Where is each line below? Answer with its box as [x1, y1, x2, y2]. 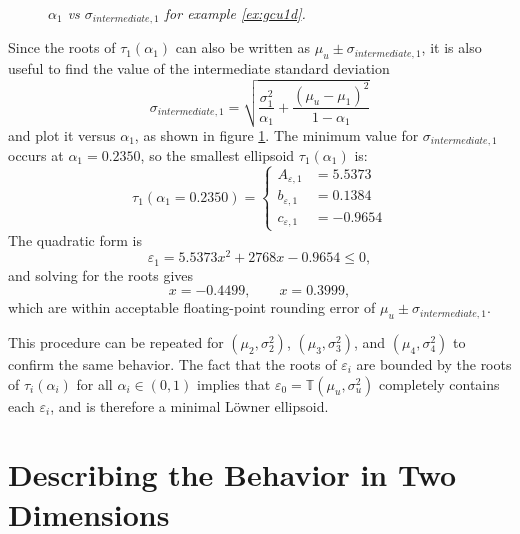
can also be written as [175, 37, 311, 58]
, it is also [421, 37, 482, 58]
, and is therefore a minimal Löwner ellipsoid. [50, 395, 329, 416]
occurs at [8, 144, 64, 165]
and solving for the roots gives [8, 264, 194, 285]
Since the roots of [8, 37, 116, 58]
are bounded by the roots [356, 354, 512, 375]
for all [76, 373, 113, 394]
